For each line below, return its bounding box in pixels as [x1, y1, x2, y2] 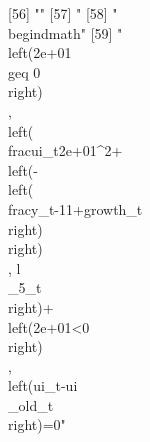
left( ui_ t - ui [8, 375, 78, 396]
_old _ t [8, 394, 54, 415]
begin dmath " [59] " [8, 22, 123, 43]
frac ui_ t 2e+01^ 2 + [8, 140, 123, 161]
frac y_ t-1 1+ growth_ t [8, 198, 143, 219]
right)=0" [8, 414, 66, 435]
